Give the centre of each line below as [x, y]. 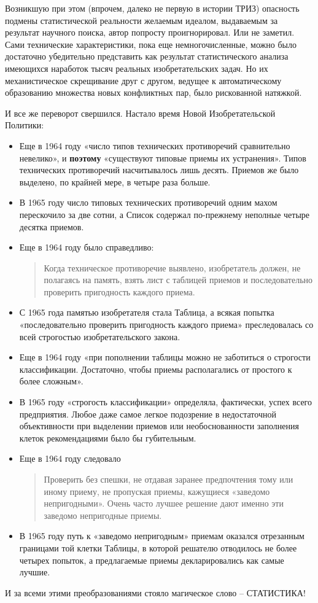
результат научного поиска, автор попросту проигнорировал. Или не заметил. [150, 32]
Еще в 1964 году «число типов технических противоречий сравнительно [155, 145]
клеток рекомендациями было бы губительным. [108, 438]
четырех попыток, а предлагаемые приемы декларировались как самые [152, 560]
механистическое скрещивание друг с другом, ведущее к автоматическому [143, 80]
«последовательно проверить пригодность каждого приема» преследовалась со [166, 325]
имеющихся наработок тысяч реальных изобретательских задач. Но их [137, 68]
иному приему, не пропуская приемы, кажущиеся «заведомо [157, 491]
